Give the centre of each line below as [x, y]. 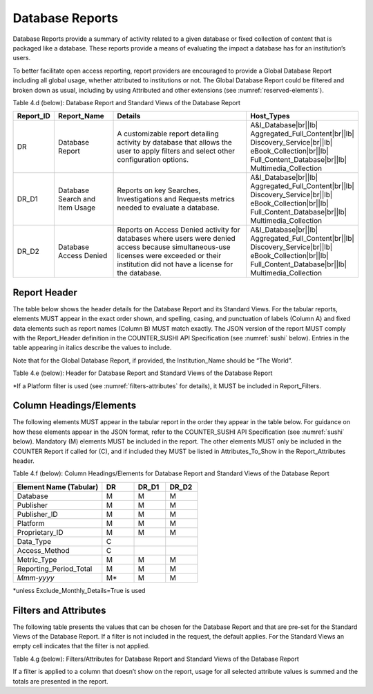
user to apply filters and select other [176, 151]
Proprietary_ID [40, 532]
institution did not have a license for [175, 264]
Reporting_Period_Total [55, 569]
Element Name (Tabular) [58, 486]
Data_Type [34, 541]
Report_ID [34, 116]
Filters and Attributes [59, 610]
